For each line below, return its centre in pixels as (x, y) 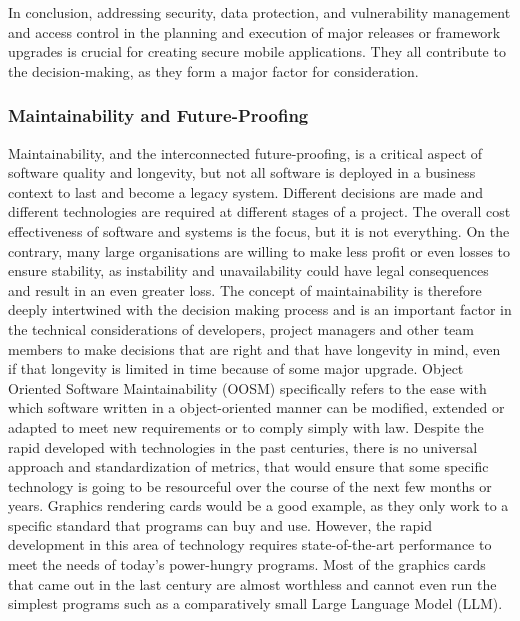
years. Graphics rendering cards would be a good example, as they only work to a (258, 505)
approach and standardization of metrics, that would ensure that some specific (248, 466)
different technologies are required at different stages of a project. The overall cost (259, 211)
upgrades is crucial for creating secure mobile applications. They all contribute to (257, 51)
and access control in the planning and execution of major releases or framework (254, 31)
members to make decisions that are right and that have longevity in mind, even (254, 348)
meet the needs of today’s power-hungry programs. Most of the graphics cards (247, 564)
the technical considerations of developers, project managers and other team (241, 328)
